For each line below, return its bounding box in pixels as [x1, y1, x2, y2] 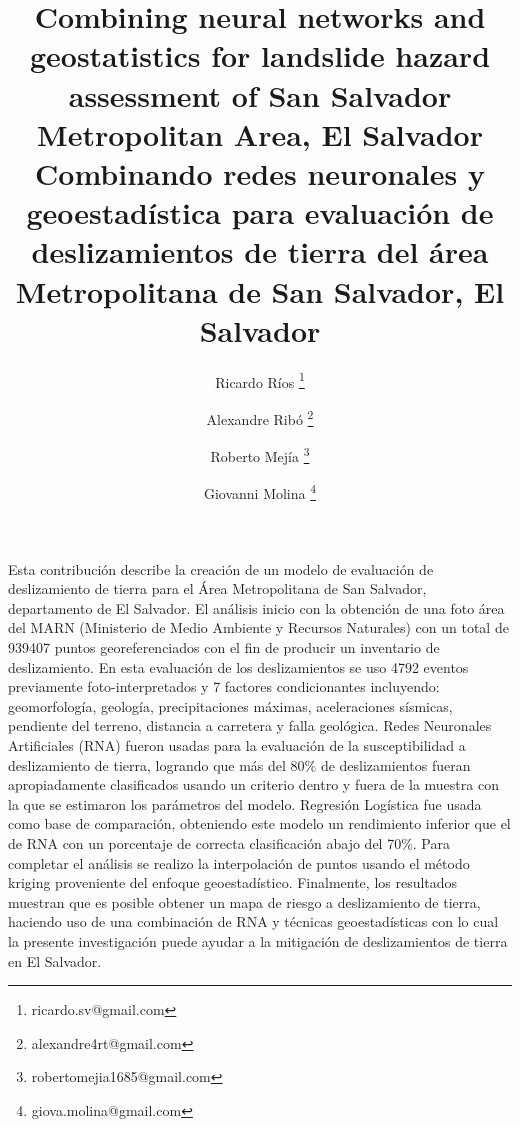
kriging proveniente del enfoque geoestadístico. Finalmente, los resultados [8, 872, 458, 893]
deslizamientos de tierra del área [31, 231, 489, 272]
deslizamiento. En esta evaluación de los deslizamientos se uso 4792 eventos [8, 656, 469, 677]
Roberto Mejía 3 [210, 443, 310, 466]
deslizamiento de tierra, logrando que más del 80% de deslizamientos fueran [8, 754, 471, 775]
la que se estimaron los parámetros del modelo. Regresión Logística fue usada [8, 793, 482, 814]
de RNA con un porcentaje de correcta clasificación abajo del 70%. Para [8, 832, 450, 853]
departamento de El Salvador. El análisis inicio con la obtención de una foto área [8, 597, 505, 618]
